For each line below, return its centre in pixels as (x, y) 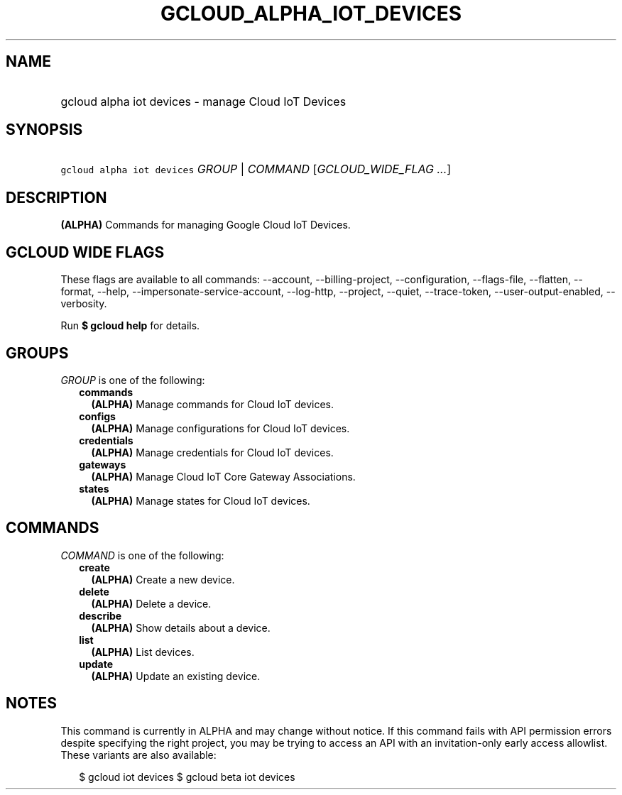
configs (97, 416)
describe (100, 615)
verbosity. (84, 304)
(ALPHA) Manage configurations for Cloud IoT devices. (220, 428)
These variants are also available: (138, 755)
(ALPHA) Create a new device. (163, 579)
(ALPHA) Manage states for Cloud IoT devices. (201, 500)
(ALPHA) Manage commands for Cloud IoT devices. (213, 404)
